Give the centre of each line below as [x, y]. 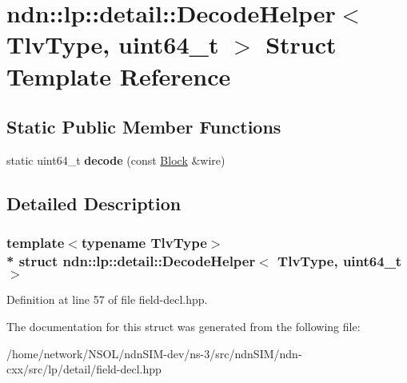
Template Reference [119, 76]
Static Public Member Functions [144, 127]
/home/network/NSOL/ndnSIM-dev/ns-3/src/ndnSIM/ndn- [154, 353]
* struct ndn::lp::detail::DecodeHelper [131, 261]
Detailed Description [94, 203]
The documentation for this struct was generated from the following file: [184, 327]
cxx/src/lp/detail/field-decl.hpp [84, 369]
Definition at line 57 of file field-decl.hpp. [107, 299]
